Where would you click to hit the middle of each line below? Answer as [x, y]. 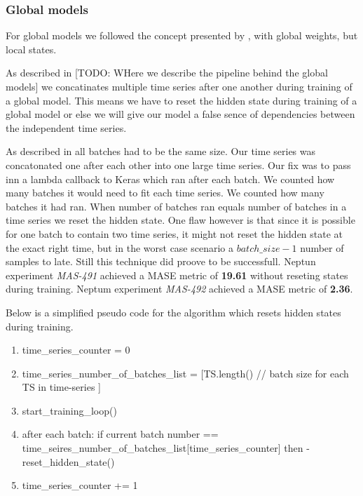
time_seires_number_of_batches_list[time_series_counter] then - [166, 448]
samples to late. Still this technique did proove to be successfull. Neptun [161, 261]
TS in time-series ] [61, 387]
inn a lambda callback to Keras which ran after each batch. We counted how [170, 179]
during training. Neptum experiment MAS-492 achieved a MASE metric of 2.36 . [179, 289]
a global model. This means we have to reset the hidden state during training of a [181, 100]
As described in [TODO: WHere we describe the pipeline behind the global [167, 73]
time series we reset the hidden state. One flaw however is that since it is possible [180, 220]
